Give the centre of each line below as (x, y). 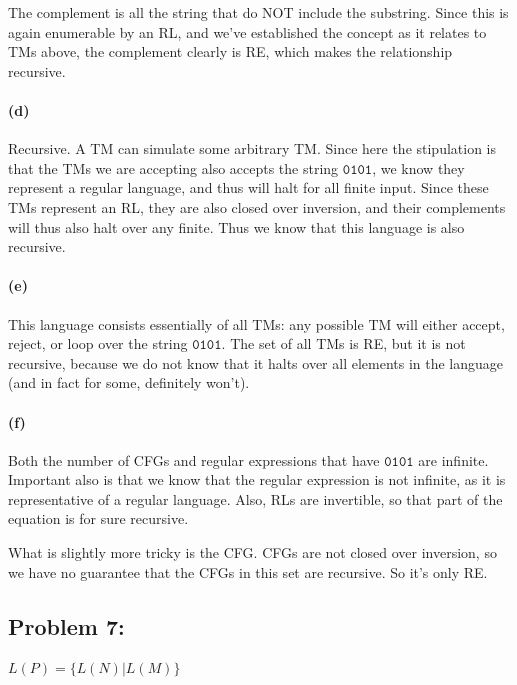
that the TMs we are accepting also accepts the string (173, 167)
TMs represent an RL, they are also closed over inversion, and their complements (257, 206)
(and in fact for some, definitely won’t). (129, 382)
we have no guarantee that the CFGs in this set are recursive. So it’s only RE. (248, 571)
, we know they (418, 167)
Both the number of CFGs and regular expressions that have (194, 459)
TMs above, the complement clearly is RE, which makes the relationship (230, 51)
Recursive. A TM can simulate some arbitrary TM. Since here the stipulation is (252, 148)
